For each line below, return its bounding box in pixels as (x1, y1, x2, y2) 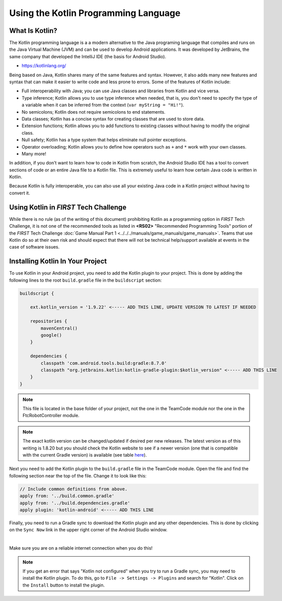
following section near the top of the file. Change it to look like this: (9, 472, 147, 478)
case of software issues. (9, 244, 60, 250)
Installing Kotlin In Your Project (9, 257, 107, 266)
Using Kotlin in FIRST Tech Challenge (9, 203, 127, 211)
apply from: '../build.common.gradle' (19, 493, 115, 499)
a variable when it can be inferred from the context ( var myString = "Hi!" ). (21, 102, 184, 108)
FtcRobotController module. (22, 413, 80, 419)
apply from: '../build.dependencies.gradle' (19, 500, 131, 506)
